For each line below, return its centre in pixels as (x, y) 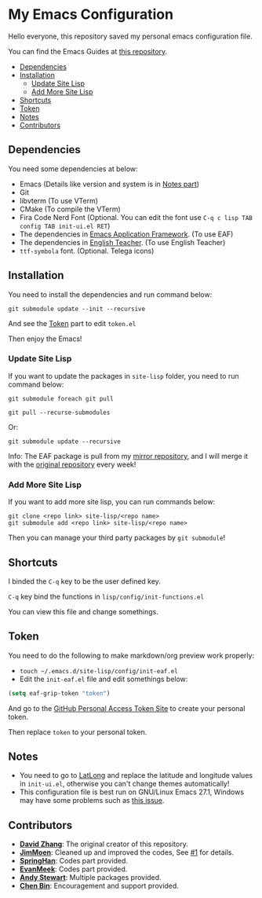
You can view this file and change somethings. (83, 611)
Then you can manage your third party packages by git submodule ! (117, 538)
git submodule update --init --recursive (77, 309)
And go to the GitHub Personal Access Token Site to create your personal (127, 708)
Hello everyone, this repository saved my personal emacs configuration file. (130, 36)
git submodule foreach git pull (61, 398)
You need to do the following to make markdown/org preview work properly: (131, 655)
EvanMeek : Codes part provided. (73, 869)
